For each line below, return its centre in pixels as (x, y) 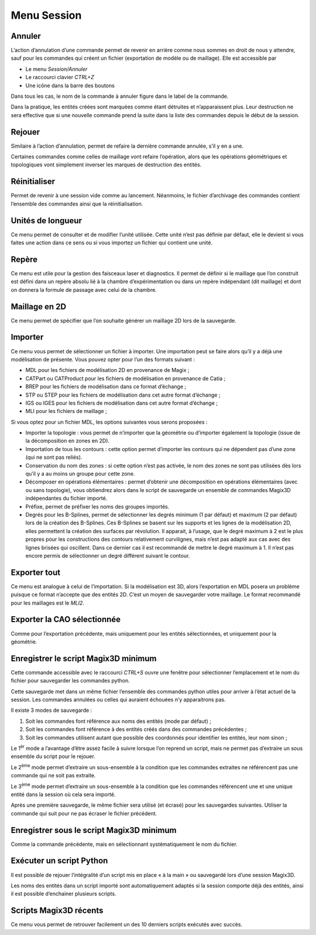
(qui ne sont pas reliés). (54, 458)
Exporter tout (36, 572)
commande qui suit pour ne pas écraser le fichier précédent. (84, 813)
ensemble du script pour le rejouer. (53, 756)
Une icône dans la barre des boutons (70, 86)
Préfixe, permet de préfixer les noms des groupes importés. (97, 506)
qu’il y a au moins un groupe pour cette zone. (80, 474)
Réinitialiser (33, 182)
